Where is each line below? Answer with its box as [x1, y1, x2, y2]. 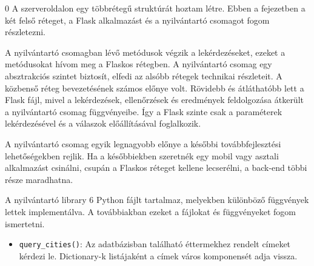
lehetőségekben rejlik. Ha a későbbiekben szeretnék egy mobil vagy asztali [5, 149, 279, 162]
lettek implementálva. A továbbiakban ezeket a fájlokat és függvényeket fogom [5, 205, 296, 218]
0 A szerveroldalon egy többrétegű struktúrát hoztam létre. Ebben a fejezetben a [5, 2, 306, 14]
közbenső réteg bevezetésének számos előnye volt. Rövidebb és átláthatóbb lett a [5, 81, 304, 94]
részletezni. [5, 25, 45, 38]
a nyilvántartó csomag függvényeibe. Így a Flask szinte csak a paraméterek [5, 105, 282, 118]
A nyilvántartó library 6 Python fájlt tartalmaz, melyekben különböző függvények [5, 193, 309, 206]
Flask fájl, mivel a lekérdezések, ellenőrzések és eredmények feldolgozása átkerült [5, 93, 304, 106]
